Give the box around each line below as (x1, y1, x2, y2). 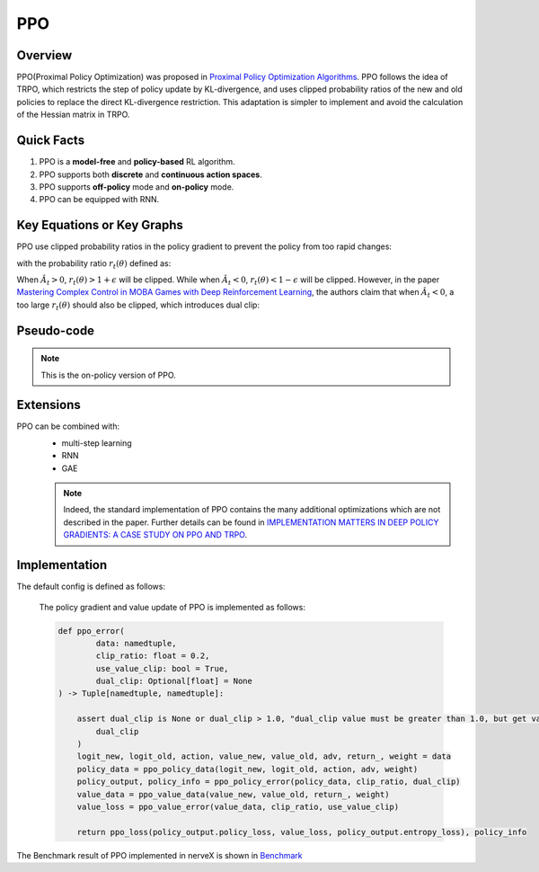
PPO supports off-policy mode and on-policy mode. (39, 181, 234, 192)
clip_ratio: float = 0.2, (95, 651, 210, 661)
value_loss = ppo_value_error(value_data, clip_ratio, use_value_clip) (76, 801, 400, 812)
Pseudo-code (16, 323, 94, 338)
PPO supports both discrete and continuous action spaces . (39, 169, 262, 180)
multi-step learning (61, 437, 132, 449)
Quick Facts (16, 133, 85, 148)
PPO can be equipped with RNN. (39, 194, 160, 205)
